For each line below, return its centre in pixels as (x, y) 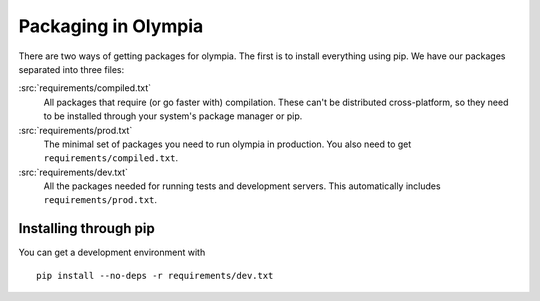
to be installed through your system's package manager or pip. (173, 116)
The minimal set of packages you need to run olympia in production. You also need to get (227, 144)
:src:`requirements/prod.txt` (75, 130)
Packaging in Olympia (111, 26)
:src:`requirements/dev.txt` (73, 172)
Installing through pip (86, 228)
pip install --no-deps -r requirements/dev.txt (155, 275)
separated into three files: (71, 69)
